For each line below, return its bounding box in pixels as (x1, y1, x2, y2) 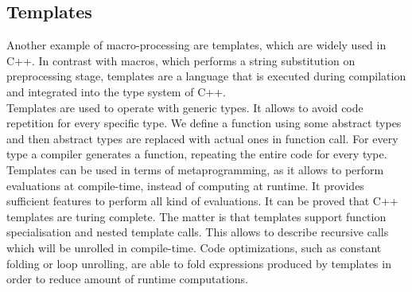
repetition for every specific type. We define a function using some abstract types (6, 115, 402, 131)
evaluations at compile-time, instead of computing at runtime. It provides (6, 177, 364, 193)
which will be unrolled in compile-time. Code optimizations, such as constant (6, 239, 382, 255)
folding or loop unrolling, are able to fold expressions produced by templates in (6, 255, 391, 271)
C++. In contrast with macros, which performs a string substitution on (6, 52, 356, 68)
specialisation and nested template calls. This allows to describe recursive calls (6, 224, 389, 240)
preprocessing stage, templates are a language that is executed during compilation (6, 68, 406, 84)
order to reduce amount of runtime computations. (6, 271, 248, 287)
